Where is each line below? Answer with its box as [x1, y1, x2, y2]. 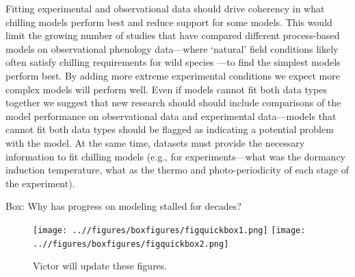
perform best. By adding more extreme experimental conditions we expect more [5, 68, 340, 82]
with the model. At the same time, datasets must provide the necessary [5, 135, 305, 149]
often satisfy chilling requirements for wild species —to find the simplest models [5, 55, 341, 69]
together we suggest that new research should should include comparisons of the [5, 95, 341, 110]
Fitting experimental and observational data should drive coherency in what [5, 1, 325, 15]
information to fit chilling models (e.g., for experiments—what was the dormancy [5, 149, 346, 163]
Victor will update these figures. [33, 258, 168, 273]
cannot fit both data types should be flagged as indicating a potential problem [5, 122, 334, 136]
